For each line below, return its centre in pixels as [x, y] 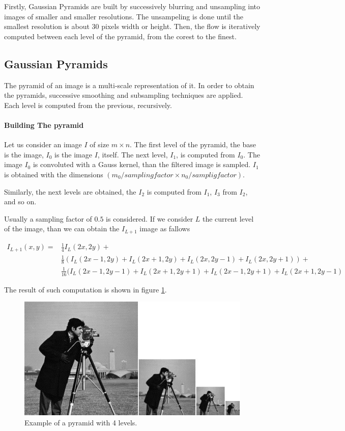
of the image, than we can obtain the [62, 228]
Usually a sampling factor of [48, 218]
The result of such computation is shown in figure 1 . [85, 289]
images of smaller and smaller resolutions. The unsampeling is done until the [124, 16]
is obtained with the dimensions [54, 174]
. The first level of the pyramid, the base [193, 144]
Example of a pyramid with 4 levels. [81, 422]
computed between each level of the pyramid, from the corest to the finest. [120, 36]
